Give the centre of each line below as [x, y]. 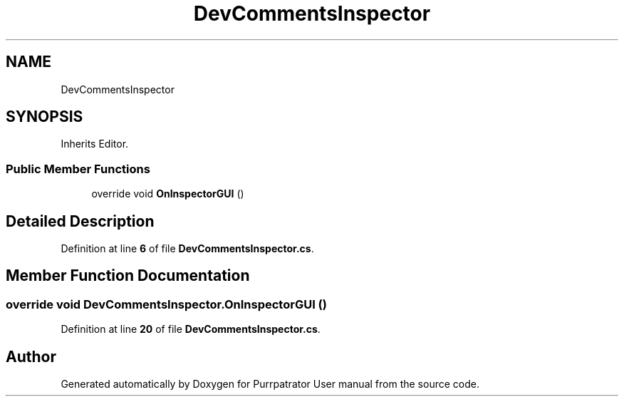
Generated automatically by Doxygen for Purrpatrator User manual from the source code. [270, 384]
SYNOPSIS [45, 117]
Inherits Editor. [95, 144]
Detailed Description [80, 221]
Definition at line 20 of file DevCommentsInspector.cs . [191, 329]
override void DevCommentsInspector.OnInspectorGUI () [166, 304]
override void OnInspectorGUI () [168, 194]
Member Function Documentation [128, 276]
